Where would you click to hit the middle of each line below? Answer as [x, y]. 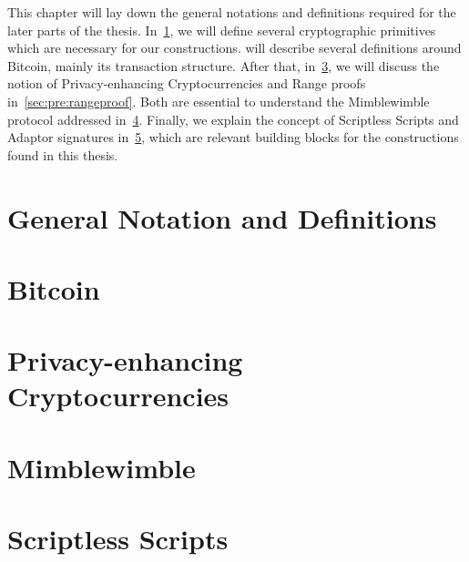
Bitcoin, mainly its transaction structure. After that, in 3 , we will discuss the [224, 65]
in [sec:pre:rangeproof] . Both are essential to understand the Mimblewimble [219, 101]
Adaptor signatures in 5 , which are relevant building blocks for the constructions [233, 137]
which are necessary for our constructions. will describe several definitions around [234, 48]
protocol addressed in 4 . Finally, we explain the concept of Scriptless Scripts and [233, 119]
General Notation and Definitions [222, 217]
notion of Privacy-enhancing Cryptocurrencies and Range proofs [187, 83]
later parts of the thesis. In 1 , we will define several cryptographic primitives [222, 30]
